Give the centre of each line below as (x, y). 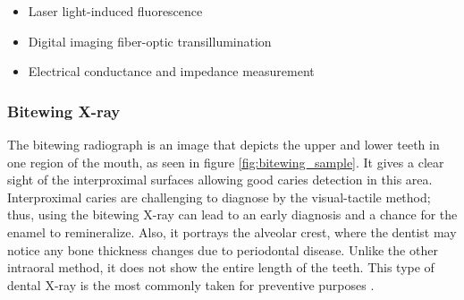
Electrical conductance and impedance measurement (171, 71)
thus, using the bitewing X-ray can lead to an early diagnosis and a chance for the (232, 214)
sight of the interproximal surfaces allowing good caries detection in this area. (220, 180)
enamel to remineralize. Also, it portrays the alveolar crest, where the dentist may (232, 231)
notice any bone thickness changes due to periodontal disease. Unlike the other (223, 249)
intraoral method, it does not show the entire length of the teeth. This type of (221, 267)
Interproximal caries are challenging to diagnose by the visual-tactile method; (219, 197)
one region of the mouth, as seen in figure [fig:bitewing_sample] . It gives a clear (226, 162)
